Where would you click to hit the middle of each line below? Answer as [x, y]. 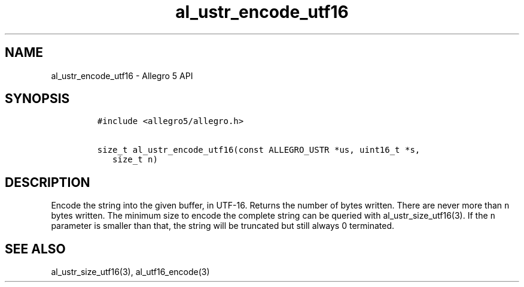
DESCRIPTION [48, 182]
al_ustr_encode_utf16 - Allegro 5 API [122, 75]
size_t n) [135, 160]
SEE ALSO [35, 249]
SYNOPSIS [37, 99]
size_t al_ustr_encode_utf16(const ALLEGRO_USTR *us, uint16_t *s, [259, 150]
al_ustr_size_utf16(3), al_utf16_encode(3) [130, 272]
